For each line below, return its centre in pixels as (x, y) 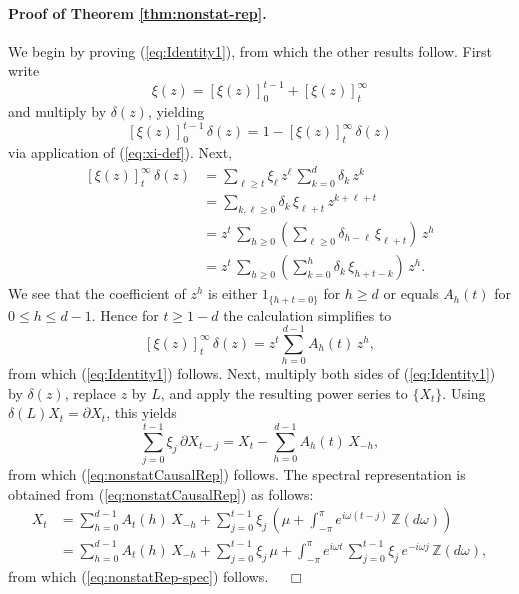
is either (233, 293)
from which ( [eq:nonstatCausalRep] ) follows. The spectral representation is (237, 474)
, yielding (176, 111)
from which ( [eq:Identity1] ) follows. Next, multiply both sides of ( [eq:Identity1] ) (252, 373)
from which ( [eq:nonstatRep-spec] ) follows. (138, 575)
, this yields (141, 412)
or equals (411, 293)
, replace (90, 392)
